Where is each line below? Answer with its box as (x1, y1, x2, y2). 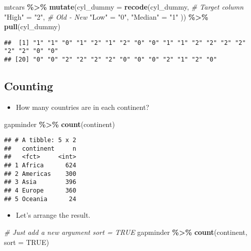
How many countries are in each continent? (16, 101, 149, 112)
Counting (4, 78, 53, 94)
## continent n (4, 145, 77, 152)
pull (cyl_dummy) (4, 21, 60, 32)
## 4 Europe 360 (4, 187, 77, 195)
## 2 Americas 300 (4, 170, 77, 177)
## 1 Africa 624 (4, 162, 77, 169)
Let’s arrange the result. (16, 210, 91, 220)
